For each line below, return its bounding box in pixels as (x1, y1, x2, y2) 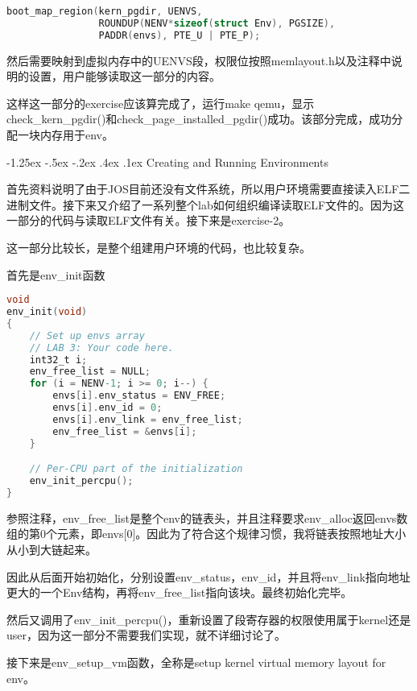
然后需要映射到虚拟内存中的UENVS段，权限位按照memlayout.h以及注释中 (6, 52, 391, 68)
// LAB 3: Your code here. (29, 341, 174, 354)
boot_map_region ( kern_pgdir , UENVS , (6, 6, 203, 17)
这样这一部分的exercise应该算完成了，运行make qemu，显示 (6, 94, 315, 111)
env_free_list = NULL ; (29, 366, 151, 378)
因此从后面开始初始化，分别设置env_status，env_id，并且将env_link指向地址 (6, 568, 411, 585)
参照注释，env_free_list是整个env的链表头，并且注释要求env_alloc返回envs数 (6, 509, 408, 526)
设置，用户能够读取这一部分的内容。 (28, 68, 221, 85)
